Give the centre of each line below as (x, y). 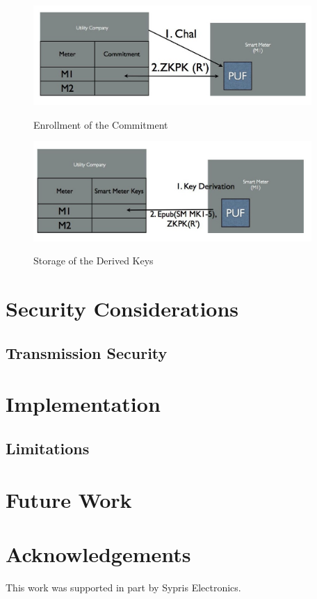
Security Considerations (122, 309)
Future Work (69, 499)
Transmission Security (87, 352)
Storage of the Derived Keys (94, 261)
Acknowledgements (98, 553)
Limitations (48, 448)
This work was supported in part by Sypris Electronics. (123, 587)
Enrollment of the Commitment (101, 124)
